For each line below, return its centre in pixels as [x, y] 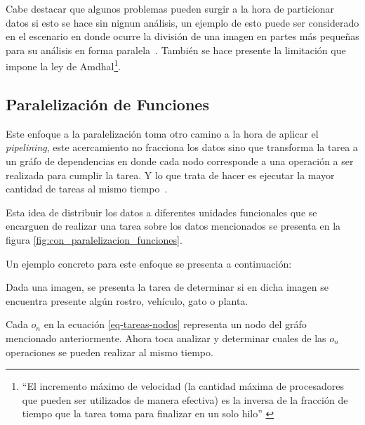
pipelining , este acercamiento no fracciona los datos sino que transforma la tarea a [182, 147]
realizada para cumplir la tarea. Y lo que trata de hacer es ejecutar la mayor [170, 175]
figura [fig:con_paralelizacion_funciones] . [94, 239]
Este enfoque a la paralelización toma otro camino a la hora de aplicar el [162, 133]
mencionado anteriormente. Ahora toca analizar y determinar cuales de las [166, 338]
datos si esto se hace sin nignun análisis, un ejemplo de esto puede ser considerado [182, 22]
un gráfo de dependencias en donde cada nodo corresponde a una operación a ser [180, 161]
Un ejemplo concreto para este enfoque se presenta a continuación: [149, 263]
